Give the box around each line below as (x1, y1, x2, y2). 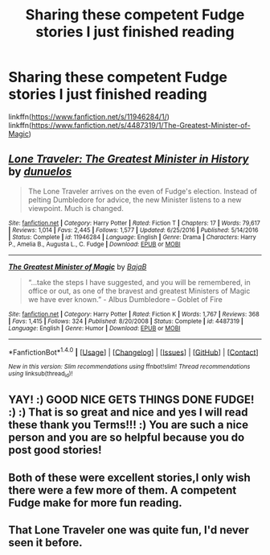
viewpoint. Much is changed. (27, 203, 125, 213)
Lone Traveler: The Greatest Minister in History (8, 152, 249, 166)
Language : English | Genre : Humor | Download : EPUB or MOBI (8, 324, 181, 332)
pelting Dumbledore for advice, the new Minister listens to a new (27, 195, 243, 205)
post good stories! (8, 443, 102, 457)
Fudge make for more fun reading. (8, 495, 182, 509)
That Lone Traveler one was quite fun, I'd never (8, 523, 249, 536)
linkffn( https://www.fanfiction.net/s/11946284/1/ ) (8, 111, 170, 122)
